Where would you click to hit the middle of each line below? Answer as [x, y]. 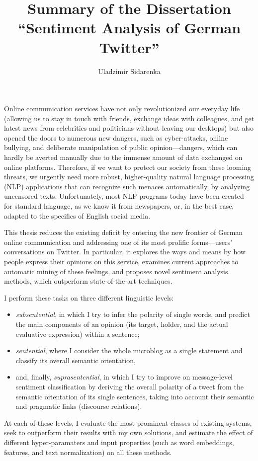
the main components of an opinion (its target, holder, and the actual [122, 324]
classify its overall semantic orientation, [76, 360]
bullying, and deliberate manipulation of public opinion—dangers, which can [121, 147]
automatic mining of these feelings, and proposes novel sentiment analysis [116, 271]
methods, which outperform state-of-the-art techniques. [88, 281]
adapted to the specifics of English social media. [77, 215]
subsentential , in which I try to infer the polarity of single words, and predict [133, 314]
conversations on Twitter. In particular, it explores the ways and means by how [125, 252]
